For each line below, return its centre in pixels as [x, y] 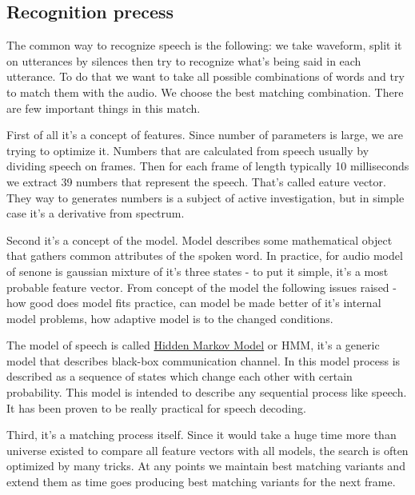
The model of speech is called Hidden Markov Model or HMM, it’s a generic [193, 345]
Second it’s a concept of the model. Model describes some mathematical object [200, 240]
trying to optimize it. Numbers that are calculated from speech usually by [188, 150]
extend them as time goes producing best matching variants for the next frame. [201, 482]
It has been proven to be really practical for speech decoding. [156, 407]
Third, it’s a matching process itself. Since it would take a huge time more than [202, 435]
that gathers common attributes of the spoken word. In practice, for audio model [205, 255]
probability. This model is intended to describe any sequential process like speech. [207, 392]
